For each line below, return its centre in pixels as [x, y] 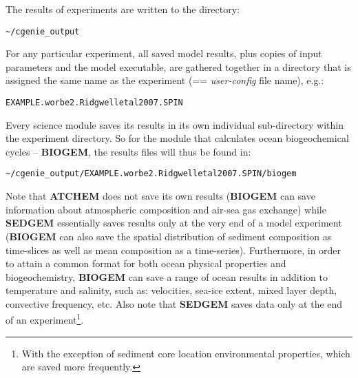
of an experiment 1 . [45, 319]
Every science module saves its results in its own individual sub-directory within [175, 124]
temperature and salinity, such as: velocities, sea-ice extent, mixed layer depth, [171, 290]
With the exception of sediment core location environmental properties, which [186, 353]
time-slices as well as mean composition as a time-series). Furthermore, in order [173, 250]
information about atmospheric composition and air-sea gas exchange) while [166, 209]
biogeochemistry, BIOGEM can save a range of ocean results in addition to [167, 276]
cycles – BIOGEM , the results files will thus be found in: [128, 151]
